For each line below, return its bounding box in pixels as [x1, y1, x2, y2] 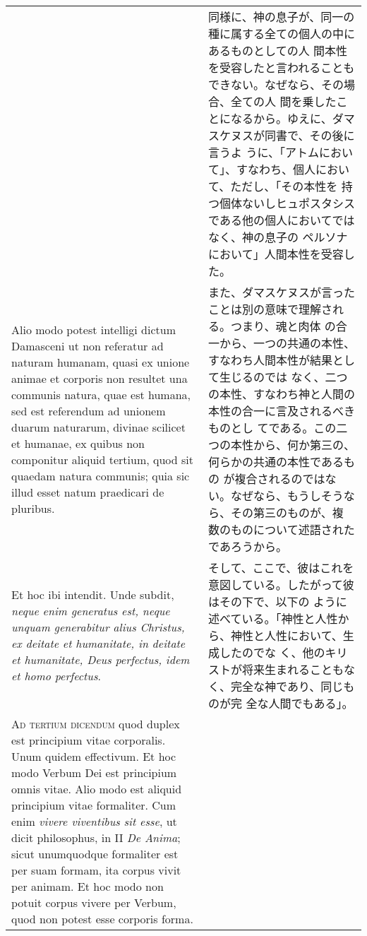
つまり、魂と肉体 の [231, 318, 336, 334]
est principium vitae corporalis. [11, 732, 166, 748]
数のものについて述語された [208, 521, 355, 538]
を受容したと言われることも [208, 59, 355, 76]
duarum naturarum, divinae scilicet [11, 419, 186, 435]
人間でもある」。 [268, 695, 354, 711]
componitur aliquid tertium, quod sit [11, 451, 194, 468]
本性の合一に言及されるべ [208, 403, 344, 419]
